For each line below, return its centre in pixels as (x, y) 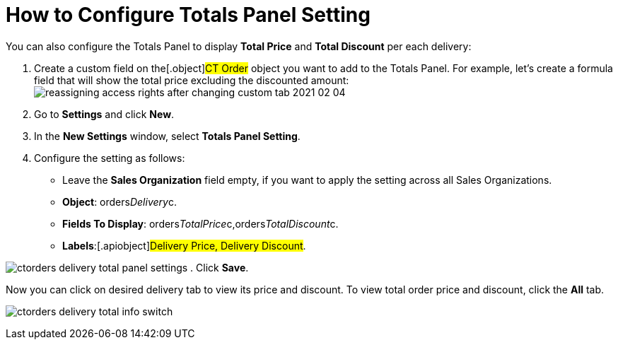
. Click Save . (220, 267)
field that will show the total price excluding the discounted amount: (192, 80)
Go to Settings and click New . (104, 114)
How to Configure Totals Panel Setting (188, 15)
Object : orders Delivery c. (119, 201)
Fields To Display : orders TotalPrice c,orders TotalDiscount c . (200, 223)
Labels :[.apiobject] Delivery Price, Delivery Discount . (184, 245)
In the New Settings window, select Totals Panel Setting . (167, 136)
